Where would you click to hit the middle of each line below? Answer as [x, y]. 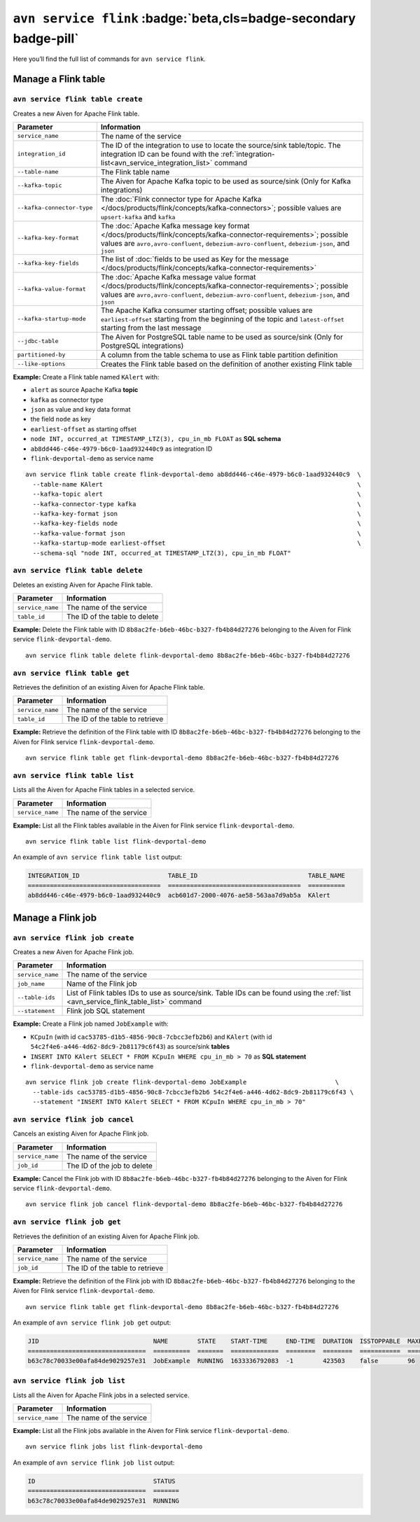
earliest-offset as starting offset [83, 429]
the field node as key [61, 419]
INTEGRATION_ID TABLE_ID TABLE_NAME [187, 876]
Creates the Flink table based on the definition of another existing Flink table [226, 364]
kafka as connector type [67, 400]
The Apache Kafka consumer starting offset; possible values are [206, 310]
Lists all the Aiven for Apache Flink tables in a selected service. [104, 790]
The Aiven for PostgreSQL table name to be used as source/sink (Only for [222, 337]
